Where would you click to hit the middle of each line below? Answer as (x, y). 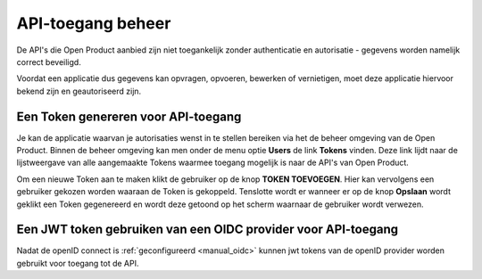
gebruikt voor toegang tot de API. (78, 263)
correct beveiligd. (49, 62)
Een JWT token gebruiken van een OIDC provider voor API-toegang (208, 230)
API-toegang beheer (94, 23)
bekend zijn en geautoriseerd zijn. (79, 91)
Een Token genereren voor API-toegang (129, 116)
